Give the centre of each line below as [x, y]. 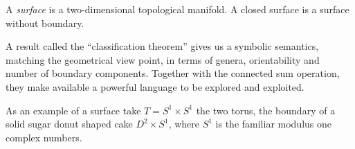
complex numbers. [44, 137]
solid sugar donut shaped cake [69, 124]
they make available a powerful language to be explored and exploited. [155, 86]
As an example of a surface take [73, 110]
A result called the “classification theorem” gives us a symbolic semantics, [162, 46]
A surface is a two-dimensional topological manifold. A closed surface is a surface [177, 9]
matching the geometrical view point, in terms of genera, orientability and [163, 59]
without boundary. [45, 23]
